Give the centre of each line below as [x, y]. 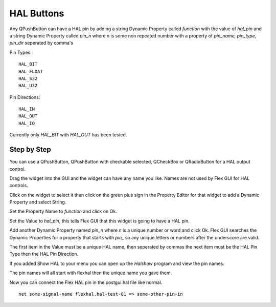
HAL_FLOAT [31, 71]
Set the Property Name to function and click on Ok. [63, 211]
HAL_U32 [28, 86]
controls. [19, 186]
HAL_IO [27, 123]
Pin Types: [20, 52]
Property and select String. [38, 202]
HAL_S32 [28, 78]
